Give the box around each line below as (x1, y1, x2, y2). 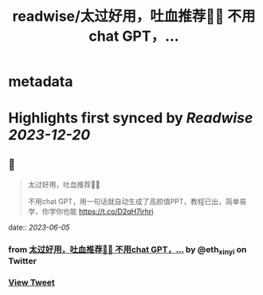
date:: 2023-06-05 (8, 222, 70, 232)
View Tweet (8, 277, 56, 288)
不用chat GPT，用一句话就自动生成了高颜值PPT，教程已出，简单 (27, 197, 240, 206)
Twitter (8, 256, 37, 267)
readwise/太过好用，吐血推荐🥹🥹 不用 (12, 7, 256, 26)
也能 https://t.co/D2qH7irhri (62, 206, 154, 216)
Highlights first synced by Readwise (8, 109, 253, 128)
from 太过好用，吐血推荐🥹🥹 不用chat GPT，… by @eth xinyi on (8, 244, 247, 257)
